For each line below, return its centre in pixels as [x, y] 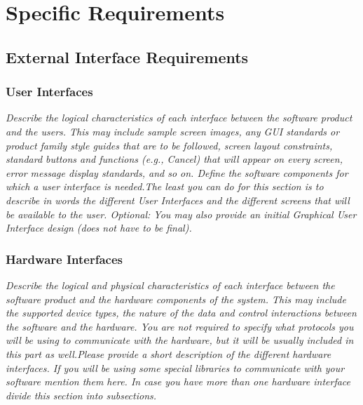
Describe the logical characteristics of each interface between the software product [179, 118]
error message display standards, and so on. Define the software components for [177, 172]
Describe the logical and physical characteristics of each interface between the [170, 285]
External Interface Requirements [127, 57]
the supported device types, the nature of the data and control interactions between [181, 313]
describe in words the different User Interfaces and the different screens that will [178, 200]
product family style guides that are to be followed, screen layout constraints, [169, 145]
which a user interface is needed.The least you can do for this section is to [165, 186]
